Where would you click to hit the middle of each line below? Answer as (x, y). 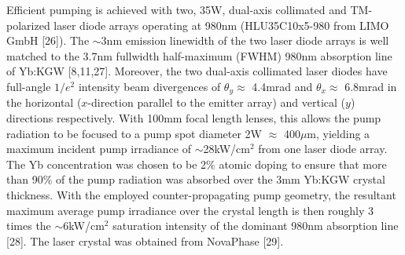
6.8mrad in (371, 86)
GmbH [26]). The (48, 40)
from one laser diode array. (323, 149)
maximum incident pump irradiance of (99, 149)
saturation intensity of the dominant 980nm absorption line (256, 226)
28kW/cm (226, 149)
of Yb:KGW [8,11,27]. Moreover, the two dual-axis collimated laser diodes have (197, 71)
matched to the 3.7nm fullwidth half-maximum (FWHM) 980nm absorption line (199, 55)
